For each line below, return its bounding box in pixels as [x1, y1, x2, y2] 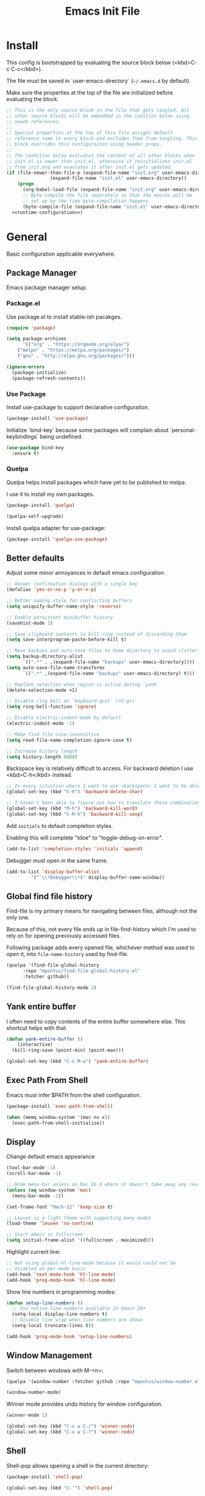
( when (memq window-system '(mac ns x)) [6, 1114, 111, 1120]
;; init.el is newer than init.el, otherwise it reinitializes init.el [6, 158, 192, 164]
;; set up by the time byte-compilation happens [22, 198, 149, 204]
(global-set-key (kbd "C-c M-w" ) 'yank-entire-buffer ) [6, 1059, 149, 1065]
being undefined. [40, 433, 83, 440]
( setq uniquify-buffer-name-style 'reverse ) [6, 603, 121, 610]
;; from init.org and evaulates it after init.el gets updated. [6, 164, 173, 170]
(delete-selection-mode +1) [6, 687, 78, 693]
